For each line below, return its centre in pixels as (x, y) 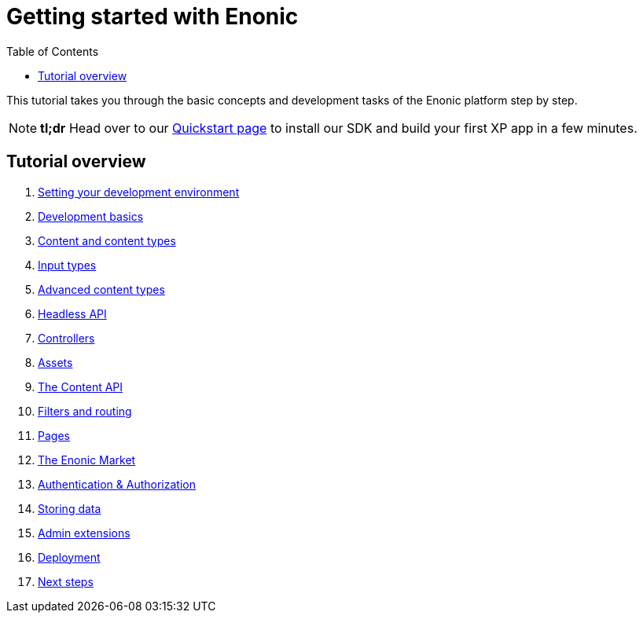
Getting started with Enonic (152, 16)
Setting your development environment (139, 192)
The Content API (81, 386)
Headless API (72, 313)
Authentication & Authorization (117, 484)
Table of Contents (53, 51)
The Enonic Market (87, 460)
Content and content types (107, 240)
